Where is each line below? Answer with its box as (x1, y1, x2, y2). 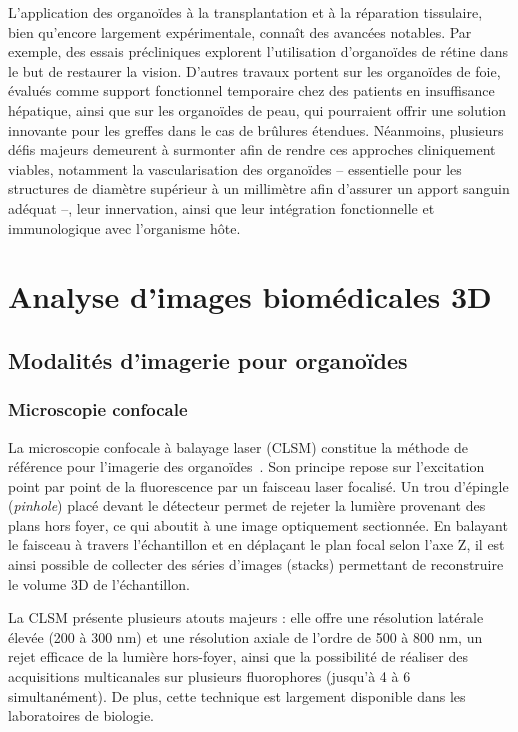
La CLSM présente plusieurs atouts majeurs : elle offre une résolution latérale (8, 607, 484, 628)
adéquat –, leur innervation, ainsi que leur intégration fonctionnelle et (8, 197, 435, 218)
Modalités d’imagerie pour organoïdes (8, 344, 408, 375)
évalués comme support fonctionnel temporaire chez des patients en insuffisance (8, 80, 495, 101)
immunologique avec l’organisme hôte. (8, 217, 241, 238)
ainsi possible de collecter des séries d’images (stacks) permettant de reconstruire (8, 554, 504, 575)
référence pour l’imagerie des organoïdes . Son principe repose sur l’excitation (8, 456, 485, 477)
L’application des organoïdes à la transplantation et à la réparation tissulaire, (8, 2, 483, 22)
